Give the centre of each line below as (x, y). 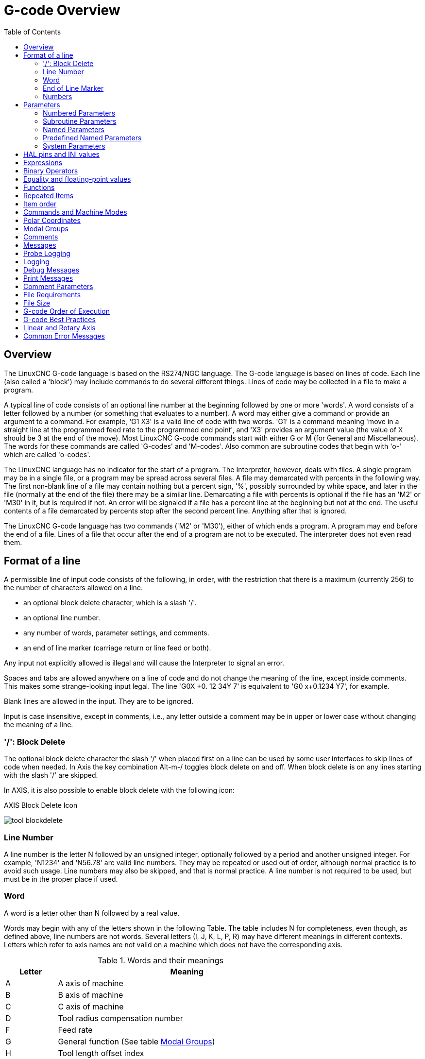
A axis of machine (91, 983)
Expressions (43, 162)
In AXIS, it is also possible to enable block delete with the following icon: (119, 790)
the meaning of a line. (39, 725)
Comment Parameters (58, 286)
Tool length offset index (101, 1053)
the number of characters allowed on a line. (74, 588)
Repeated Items (49, 195)
